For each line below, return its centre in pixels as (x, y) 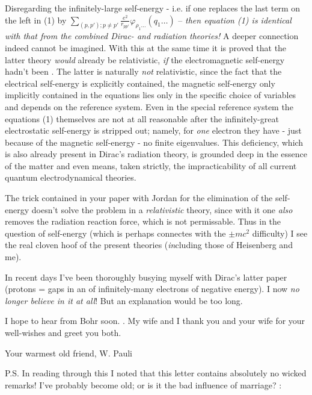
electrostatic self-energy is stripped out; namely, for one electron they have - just (153, 130)
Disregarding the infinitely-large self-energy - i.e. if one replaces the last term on (153, 8)
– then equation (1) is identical (235, 20)
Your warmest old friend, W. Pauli (69, 353)
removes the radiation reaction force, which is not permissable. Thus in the (143, 221)
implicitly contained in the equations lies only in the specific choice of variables (151, 95)
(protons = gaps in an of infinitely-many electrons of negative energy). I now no (152, 289)
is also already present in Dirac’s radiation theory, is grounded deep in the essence (156, 154)
